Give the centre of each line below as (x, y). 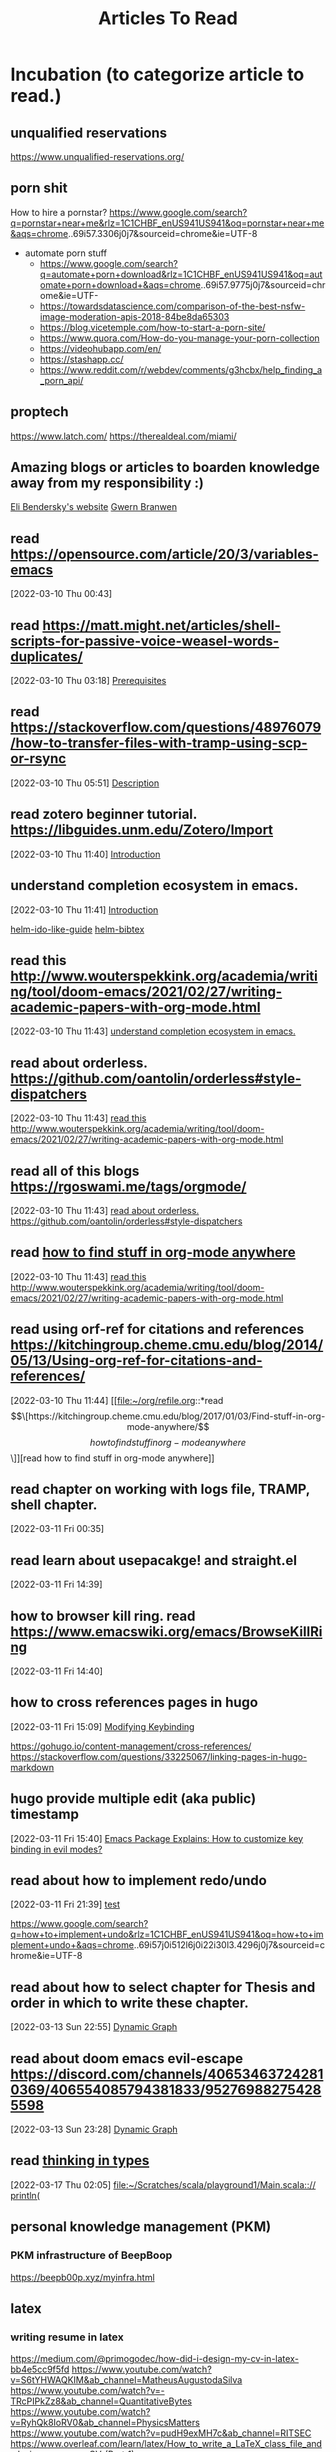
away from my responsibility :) (107, 483)
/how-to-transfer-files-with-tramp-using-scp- (159, 743)
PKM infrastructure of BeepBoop (91, 2255)
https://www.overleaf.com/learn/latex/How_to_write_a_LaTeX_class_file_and (166, 2444)
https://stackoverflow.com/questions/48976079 (166, 727)
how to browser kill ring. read (103, 1615)
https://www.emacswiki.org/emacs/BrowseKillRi (166, 1631)
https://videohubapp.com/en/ (100, 348)
